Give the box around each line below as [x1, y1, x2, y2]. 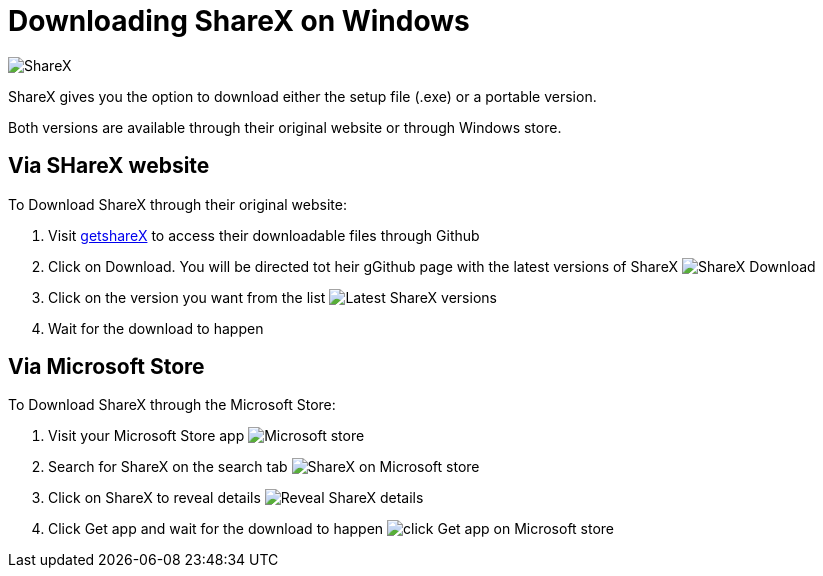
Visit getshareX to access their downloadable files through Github [48, 226, 480, 244]
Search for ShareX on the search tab [48, 458, 288, 476]
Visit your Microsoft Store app [48, 427, 245, 445]
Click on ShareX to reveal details [48, 489, 261, 507]
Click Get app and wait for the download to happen [48, 520, 384, 538]
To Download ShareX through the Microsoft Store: [8, 396, 336, 414]
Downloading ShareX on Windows [8, 4, 470, 38]
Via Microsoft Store [8, 354, 205, 380]
